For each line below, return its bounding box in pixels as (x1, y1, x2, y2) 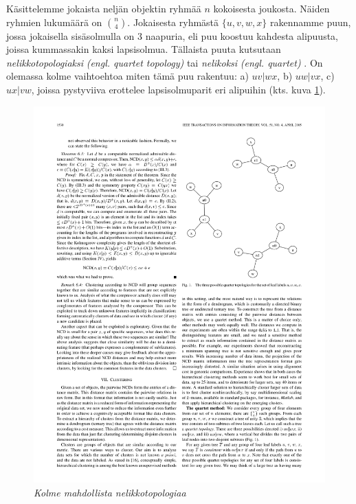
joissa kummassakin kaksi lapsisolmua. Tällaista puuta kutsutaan (6, 42, 281, 56)
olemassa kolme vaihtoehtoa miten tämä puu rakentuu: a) (6, 69, 249, 83)
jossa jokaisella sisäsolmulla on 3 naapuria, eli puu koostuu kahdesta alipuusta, (6, 28, 338, 43)
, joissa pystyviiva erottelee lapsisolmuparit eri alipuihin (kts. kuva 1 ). (31, 82, 326, 96)
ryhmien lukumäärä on (6, 14, 102, 29)
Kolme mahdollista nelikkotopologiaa (34, 485, 186, 500)
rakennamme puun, (269, 14, 351, 29)
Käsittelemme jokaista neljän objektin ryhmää (6, 1, 201, 15)
